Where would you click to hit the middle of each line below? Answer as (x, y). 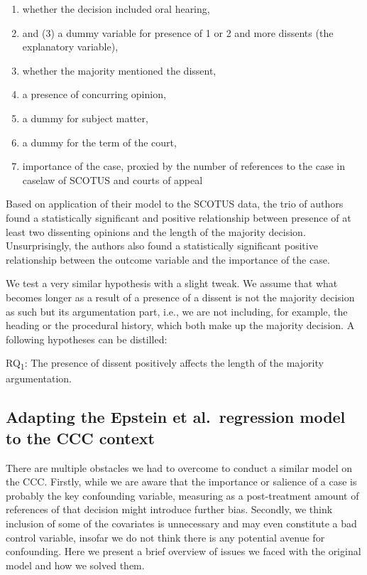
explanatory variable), (70, 47)
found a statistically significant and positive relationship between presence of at (179, 217)
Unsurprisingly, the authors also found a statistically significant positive (162, 246)
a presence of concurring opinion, (94, 94)
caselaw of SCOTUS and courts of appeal (113, 179)
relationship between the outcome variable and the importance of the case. (168, 259)
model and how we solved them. (75, 565)
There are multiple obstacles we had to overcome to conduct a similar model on (179, 467)
